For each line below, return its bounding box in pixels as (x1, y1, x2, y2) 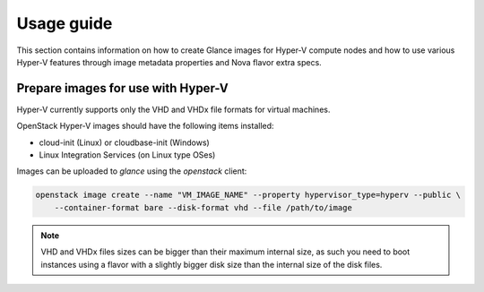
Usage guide (16, 13, 113, 33)
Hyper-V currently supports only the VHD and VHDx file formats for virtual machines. (16, 104, 331, 115)
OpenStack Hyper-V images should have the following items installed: (16, 121, 274, 132)
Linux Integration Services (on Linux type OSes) (39, 150, 216, 160)
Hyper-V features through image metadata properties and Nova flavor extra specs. (16, 56, 322, 67)
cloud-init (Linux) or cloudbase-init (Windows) (39, 137, 210, 148)
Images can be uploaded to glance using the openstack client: (16, 166, 247, 176)
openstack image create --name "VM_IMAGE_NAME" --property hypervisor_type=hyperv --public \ (35, 190, 462, 201)
